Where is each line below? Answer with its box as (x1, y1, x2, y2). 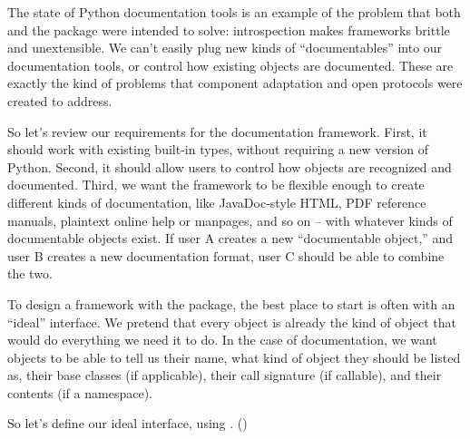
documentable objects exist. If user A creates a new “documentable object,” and (7, 229, 454, 248)
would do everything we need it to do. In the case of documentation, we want (7, 330, 437, 349)
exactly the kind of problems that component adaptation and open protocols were (7, 73, 463, 93)
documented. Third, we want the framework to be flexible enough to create (7, 175, 425, 194)
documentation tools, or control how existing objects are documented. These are (7, 55, 454, 74)
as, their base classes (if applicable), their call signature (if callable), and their (7, 366, 442, 385)
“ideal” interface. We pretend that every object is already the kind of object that (7, 312, 456, 331)
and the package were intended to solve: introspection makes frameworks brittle (7, 20, 450, 39)
